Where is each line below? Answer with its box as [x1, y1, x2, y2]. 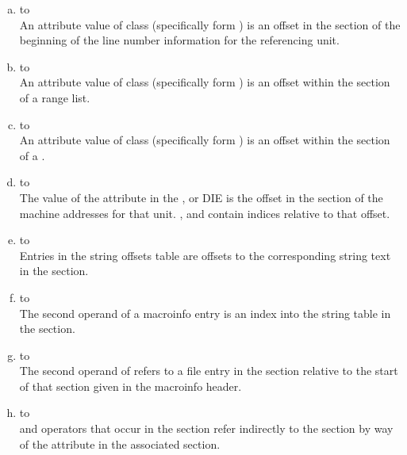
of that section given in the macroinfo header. [19, 377, 242, 394]
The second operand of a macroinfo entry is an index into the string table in [19, 304, 391, 321]
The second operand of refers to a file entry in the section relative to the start [19, 362, 398, 379]
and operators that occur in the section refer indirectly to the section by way [19, 420, 394, 437]
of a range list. [19, 89, 90, 105]
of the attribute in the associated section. [19, 435, 221, 452]
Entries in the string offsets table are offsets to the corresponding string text [19, 247, 391, 263]
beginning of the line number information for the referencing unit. [19, 32, 340, 48]
